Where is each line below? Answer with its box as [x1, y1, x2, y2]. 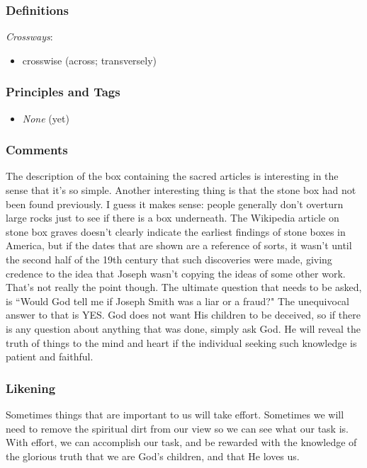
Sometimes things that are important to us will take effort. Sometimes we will [6, 406, 344, 421]
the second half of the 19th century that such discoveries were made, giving [6, 252, 332, 266]
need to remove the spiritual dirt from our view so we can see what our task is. [6, 421, 349, 435]
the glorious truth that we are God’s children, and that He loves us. [6, 448, 300, 463]
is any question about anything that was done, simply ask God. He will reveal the [6, 321, 361, 336]
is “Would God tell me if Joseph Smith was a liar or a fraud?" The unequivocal [6, 293, 350, 308]
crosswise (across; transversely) [22, 52, 157, 67]
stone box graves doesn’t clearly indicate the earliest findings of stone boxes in [6, 224, 346, 239]
